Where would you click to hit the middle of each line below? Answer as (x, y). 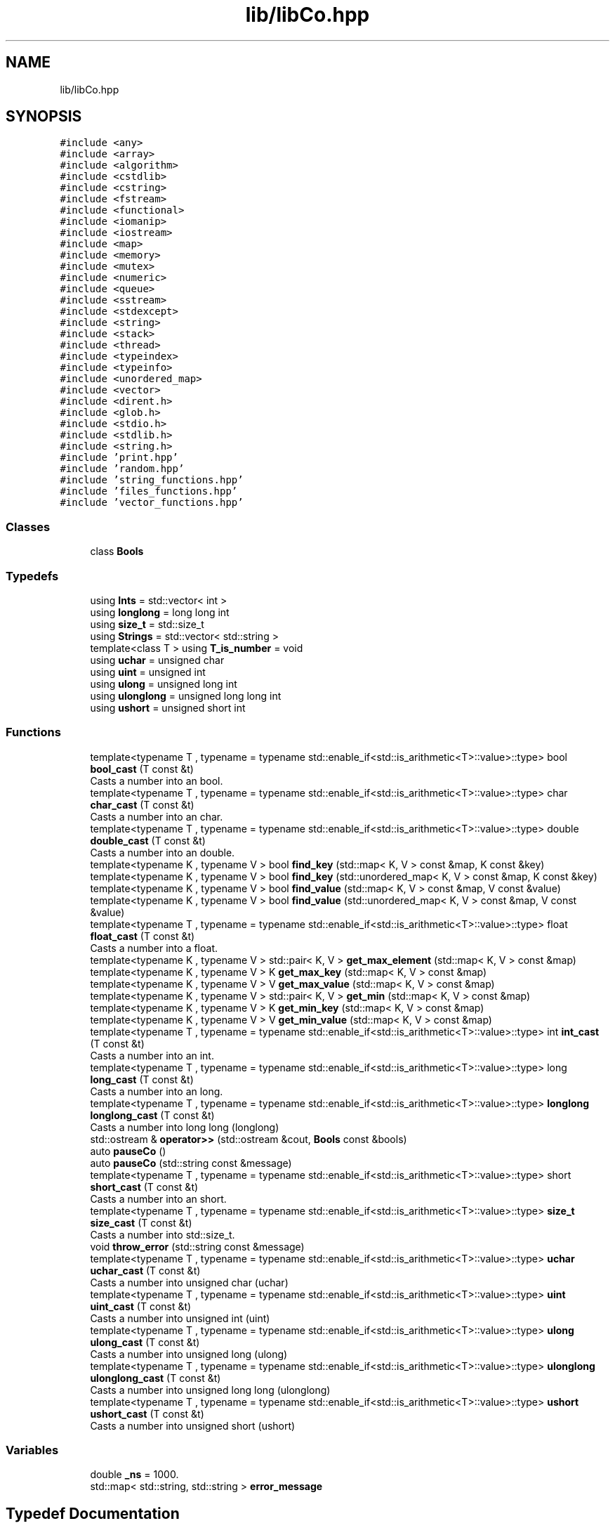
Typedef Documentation (93, 1513)
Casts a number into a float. (154, 948)
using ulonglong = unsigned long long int (186, 696)
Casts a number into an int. (152, 1055)
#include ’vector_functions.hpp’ (152, 503)
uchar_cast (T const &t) (145, 1270)
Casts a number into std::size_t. (163, 1234)
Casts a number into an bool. (157, 781)
